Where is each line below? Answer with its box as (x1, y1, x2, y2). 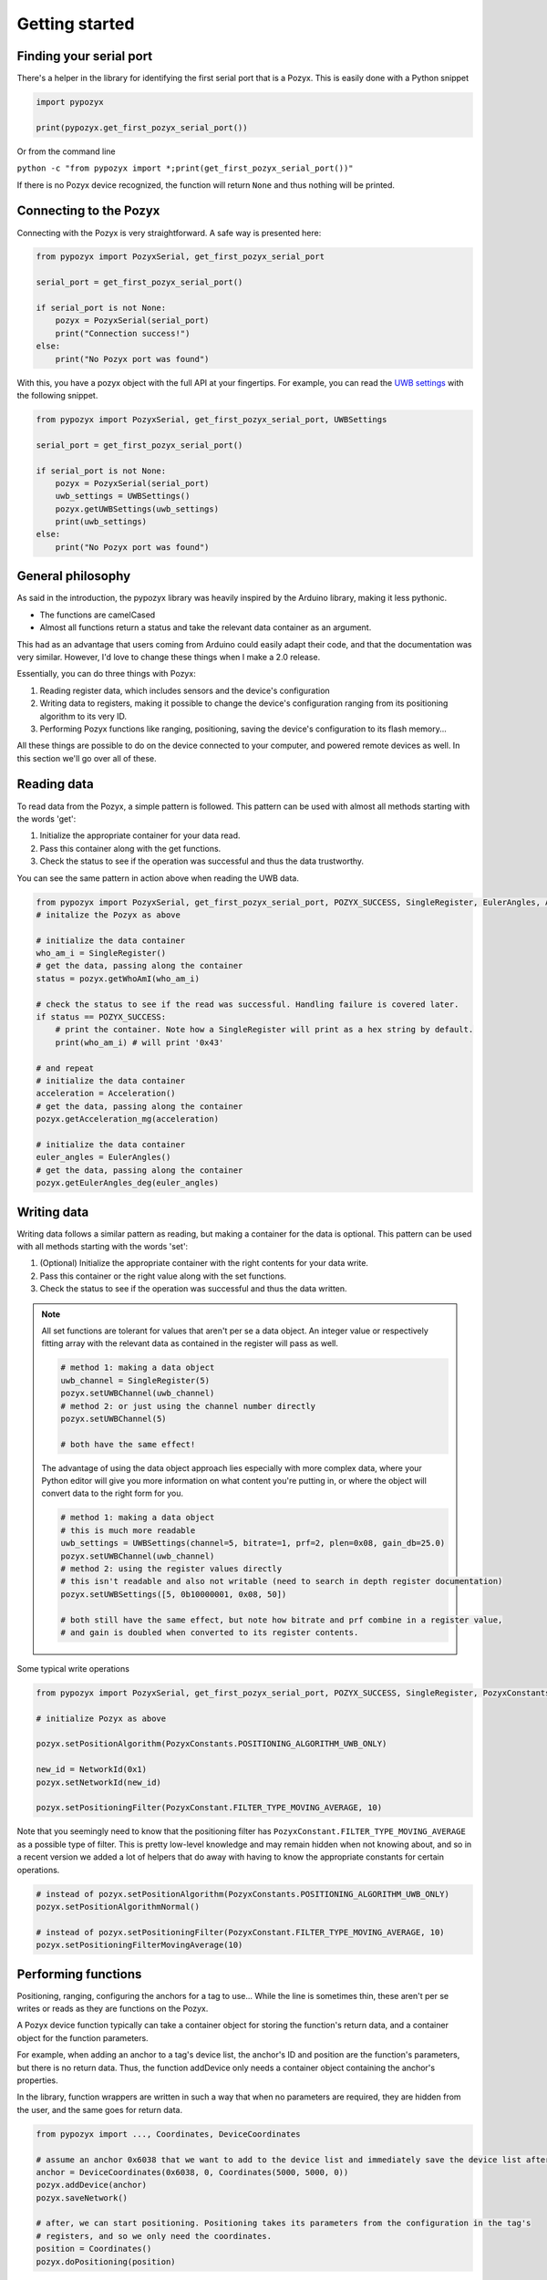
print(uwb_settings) (55, 516, 148, 527)
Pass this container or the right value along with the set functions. (39, 1270, 287, 1281)
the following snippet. (16, 389, 98, 400)
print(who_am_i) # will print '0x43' (55, 1037, 224, 1048)
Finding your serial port (16, 48, 153, 64)
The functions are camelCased (39, 609, 156, 620)
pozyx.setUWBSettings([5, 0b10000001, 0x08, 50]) (60, 1589, 287, 1600)
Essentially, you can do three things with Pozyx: (16, 668, 196, 679)
